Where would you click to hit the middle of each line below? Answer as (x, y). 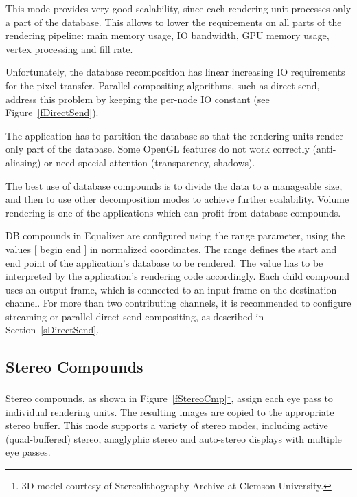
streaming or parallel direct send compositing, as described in (135, 316)
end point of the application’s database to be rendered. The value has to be (164, 262)
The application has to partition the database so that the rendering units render (175, 135)
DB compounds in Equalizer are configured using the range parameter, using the (175, 235)
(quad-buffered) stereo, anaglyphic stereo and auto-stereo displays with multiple (174, 438)
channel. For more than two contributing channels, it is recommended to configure (178, 303)
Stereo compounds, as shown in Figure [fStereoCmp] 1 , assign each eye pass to (169, 397)
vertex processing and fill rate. (69, 48)
